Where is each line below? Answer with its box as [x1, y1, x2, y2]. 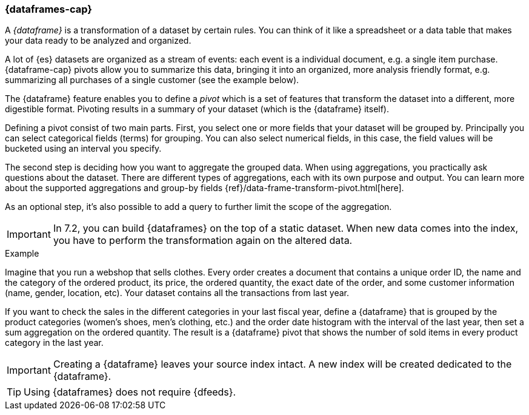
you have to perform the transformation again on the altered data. [53, 234, 353, 247]
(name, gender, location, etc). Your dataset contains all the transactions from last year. [5, 288, 350, 299]
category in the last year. [5, 337, 104, 348]
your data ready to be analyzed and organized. [5, 35, 191, 46]
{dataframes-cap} [5, 3, 92, 15]
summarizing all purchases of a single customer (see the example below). [5, 75, 299, 86]
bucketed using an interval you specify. [5, 143, 162, 154]
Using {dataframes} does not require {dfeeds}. [24, 386, 236, 399]
